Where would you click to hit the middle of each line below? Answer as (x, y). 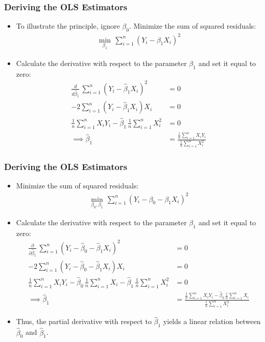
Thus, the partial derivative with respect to (84, 321)
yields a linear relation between (212, 321)
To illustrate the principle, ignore (68, 26)
